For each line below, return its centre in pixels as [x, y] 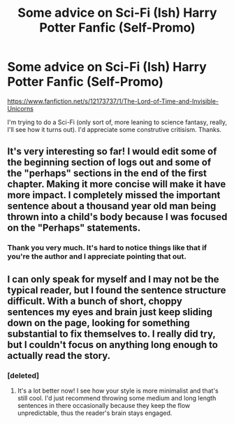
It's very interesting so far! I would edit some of [112, 152]
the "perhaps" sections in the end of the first [107, 174]
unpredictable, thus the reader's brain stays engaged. [95, 413]
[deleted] [23, 375]
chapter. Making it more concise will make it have [117, 184]
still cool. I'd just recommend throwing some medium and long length [117, 398]
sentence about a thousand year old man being [112, 206]
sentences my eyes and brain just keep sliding [110, 312]
